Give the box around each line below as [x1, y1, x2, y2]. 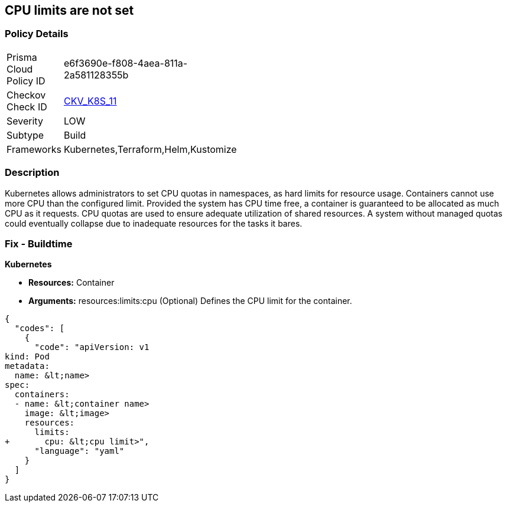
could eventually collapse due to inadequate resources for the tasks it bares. [5, 218, 303, 228]
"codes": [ [14, 323, 65, 333]
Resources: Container [28, 277, 115, 288]
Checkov [6, 89, 46, 101]
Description [5, 166, 60, 179]
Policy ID [6, 74, 45, 87]
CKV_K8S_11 [63, 94, 117, 107]
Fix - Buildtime [5, 237, 73, 250]
